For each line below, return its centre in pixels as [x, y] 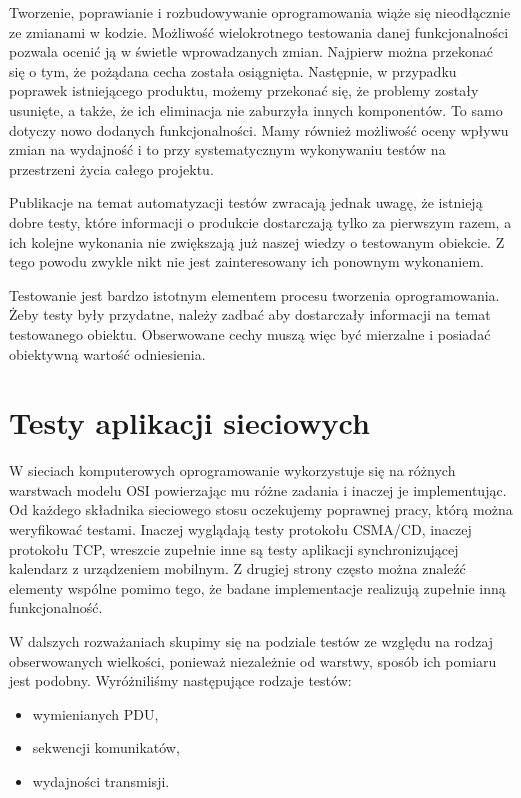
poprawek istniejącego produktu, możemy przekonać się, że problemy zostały [244, 90]
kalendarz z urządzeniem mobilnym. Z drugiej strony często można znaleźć [237, 568]
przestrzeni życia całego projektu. [111, 168]
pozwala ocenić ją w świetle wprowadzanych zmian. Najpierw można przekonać [251, 51]
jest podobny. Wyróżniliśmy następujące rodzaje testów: [180, 680]
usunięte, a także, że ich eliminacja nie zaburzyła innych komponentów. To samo [256, 109]
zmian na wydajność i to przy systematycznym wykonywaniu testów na [227, 149]
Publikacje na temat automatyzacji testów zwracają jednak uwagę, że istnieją [246, 202]
